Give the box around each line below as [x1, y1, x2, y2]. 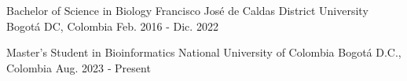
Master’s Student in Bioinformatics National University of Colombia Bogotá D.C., [6, 44, 401, 61]
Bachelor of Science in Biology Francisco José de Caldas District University [6, 2, 368, 18]
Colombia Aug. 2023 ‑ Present [6, 59, 151, 75]
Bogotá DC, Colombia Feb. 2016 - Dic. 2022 [6, 17, 218, 34]
